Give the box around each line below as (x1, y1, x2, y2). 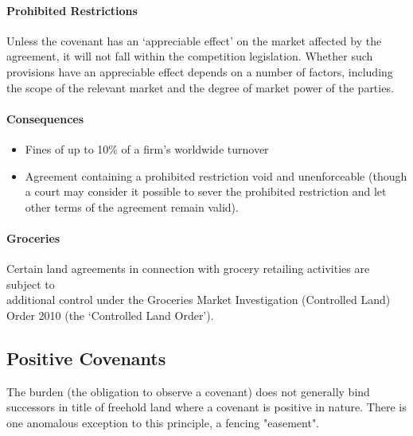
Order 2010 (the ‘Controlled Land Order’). (6, 306, 214, 323)
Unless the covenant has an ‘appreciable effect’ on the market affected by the (6, 32, 382, 49)
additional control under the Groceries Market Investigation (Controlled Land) (6, 291, 391, 308)
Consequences (6, 110, 84, 127)
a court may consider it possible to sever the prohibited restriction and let (25, 183, 387, 200)
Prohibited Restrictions (6, 2, 138, 18)
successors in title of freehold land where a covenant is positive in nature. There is (6, 399, 407, 415)
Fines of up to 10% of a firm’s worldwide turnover (25, 140, 269, 157)
